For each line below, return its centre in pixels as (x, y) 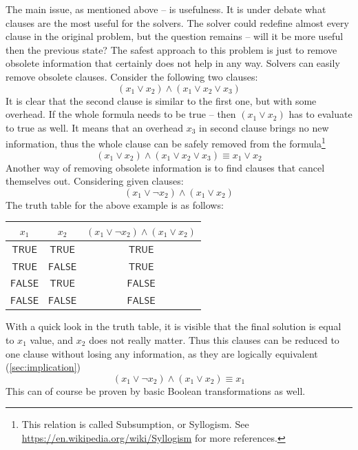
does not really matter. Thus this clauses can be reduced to (214, 339)
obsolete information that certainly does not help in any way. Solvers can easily (173, 63)
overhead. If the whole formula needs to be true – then (121, 114)
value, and (52, 339)
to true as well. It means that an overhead (95, 127)
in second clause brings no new (264, 127)
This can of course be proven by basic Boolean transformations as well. (156, 390)
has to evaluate (320, 114)
